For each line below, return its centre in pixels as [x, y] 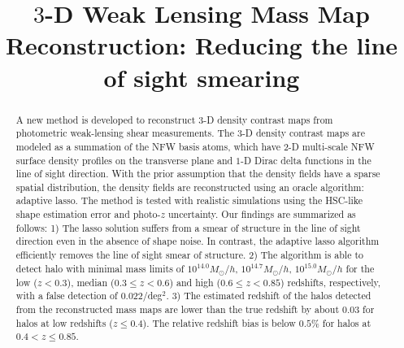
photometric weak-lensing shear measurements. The [125, 133]
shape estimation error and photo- [88, 214]
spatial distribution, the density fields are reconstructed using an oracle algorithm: [190, 187]
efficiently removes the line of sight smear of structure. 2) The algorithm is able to [189, 255]
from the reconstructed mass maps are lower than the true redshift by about [178, 309]
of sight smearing [202, 77]
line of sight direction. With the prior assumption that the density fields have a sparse [198, 174]
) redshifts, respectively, [330, 282]
